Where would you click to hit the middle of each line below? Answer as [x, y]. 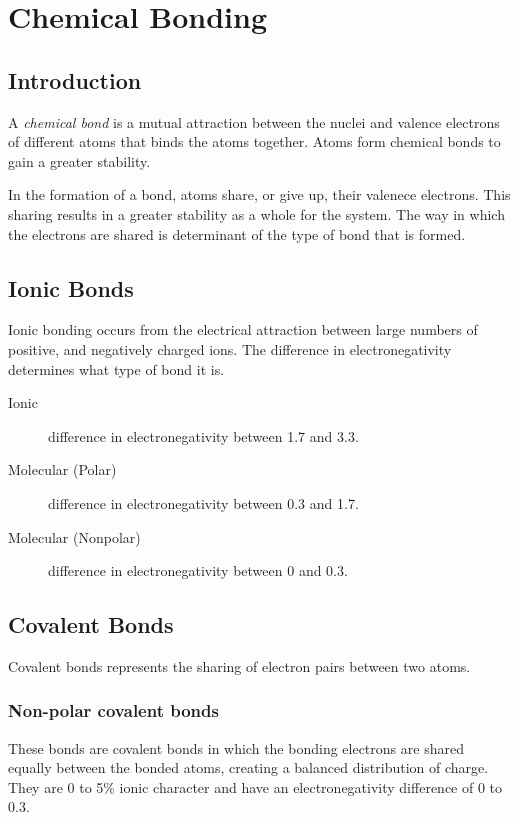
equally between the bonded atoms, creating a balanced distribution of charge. [248, 767]
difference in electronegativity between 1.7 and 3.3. [203, 435]
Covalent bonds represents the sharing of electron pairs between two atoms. [239, 665]
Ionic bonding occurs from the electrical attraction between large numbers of [243, 329]
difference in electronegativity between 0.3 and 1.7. [203, 502]
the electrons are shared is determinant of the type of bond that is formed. [237, 233]
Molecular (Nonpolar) [74, 536]
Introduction [75, 79]
